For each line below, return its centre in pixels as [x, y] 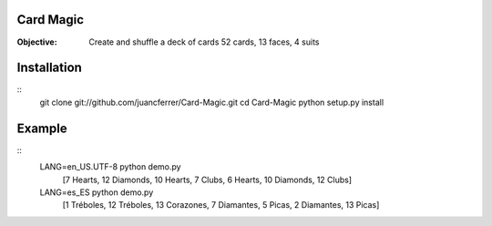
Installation [49, 68]
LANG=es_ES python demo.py [97, 192]
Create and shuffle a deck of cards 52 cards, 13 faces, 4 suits [204, 42]
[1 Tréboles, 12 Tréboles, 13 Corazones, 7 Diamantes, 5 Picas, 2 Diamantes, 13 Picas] [221, 205]
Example [42, 128]
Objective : [37, 42]
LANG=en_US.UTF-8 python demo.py [110, 167]
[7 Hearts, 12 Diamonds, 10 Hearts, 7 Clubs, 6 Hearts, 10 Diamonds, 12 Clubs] [207, 180]
